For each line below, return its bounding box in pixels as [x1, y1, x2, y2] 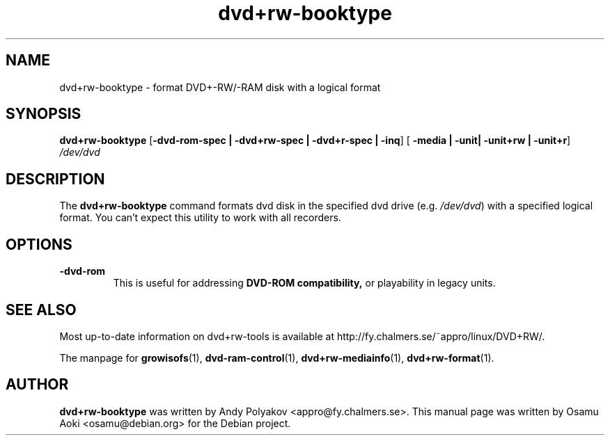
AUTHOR [6, 376, 69, 394]
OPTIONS [6, 235, 72, 253]
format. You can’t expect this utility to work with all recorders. [59, 211, 341, 224]
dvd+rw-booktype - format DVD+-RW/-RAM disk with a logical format [59, 81, 381, 93]
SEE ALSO [6, 300, 77, 319]
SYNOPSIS [6, 105, 81, 123]
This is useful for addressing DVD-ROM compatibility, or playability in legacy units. [113, 277, 496, 289]
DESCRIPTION [6, 170, 105, 188]
